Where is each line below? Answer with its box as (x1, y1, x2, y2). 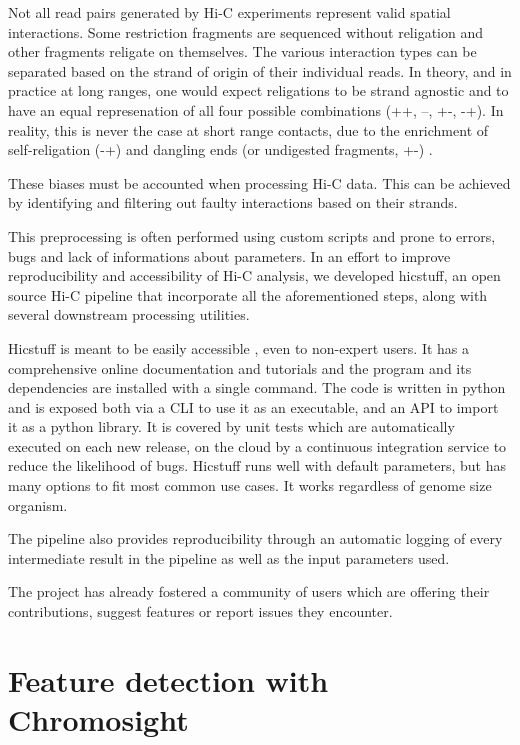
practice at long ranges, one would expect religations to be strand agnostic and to (8, 80, 509, 101)
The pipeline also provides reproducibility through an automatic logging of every (8, 528, 503, 549)
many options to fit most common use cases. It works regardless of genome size (8, 475, 492, 496)
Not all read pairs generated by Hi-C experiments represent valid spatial (8, 2, 451, 22)
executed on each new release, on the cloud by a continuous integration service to (8, 435, 507, 456)
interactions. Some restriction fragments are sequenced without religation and (8, 21, 483, 42)
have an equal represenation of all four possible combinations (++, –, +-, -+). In (8, 99, 504, 120)
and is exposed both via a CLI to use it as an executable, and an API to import (8, 396, 499, 417)
